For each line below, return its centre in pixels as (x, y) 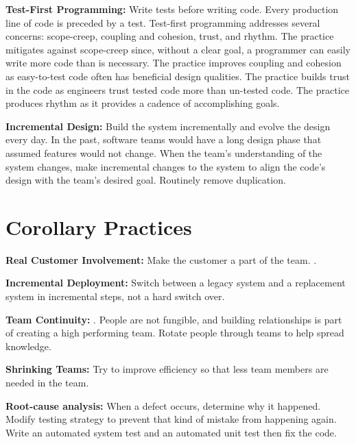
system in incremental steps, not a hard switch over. (115, 296)
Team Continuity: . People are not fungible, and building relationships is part (174, 319)
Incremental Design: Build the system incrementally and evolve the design (168, 126)
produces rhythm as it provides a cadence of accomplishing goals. (143, 103)
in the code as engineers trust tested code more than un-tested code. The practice (177, 89)
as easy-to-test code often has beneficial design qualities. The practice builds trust (178, 76)
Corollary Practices (99, 226)
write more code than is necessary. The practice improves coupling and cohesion (174, 63)
